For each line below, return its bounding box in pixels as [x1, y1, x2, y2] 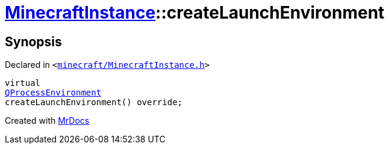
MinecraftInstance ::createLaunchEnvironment [5, 2, 385, 23]
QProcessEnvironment [5, 88, 102, 98]
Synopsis [5, 34, 62, 49]
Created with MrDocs [5, 115, 90, 126]
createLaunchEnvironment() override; [5, 97, 183, 108]
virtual [5, 78, 41, 88]
